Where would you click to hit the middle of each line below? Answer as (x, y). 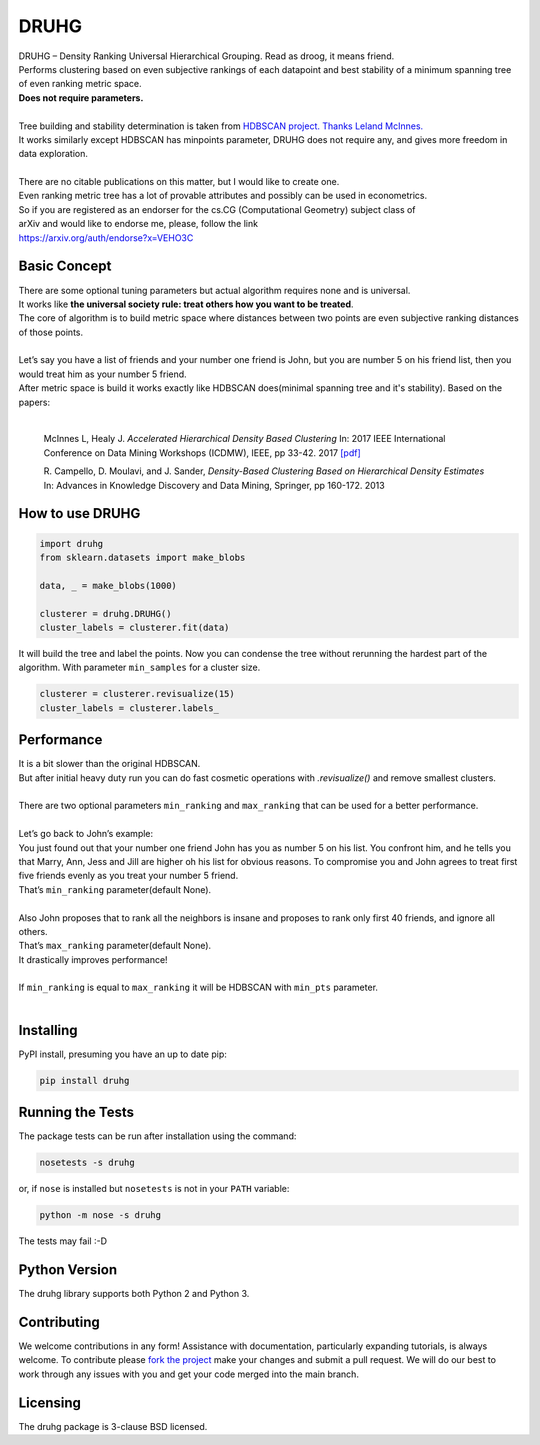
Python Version (68, 1269)
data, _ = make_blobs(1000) (108, 585)
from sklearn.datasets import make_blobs (142, 557)
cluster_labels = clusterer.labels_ (129, 708)
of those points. (51, 332)
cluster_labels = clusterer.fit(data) (134, 627)
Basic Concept (65, 266)
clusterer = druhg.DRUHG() (105, 613)
